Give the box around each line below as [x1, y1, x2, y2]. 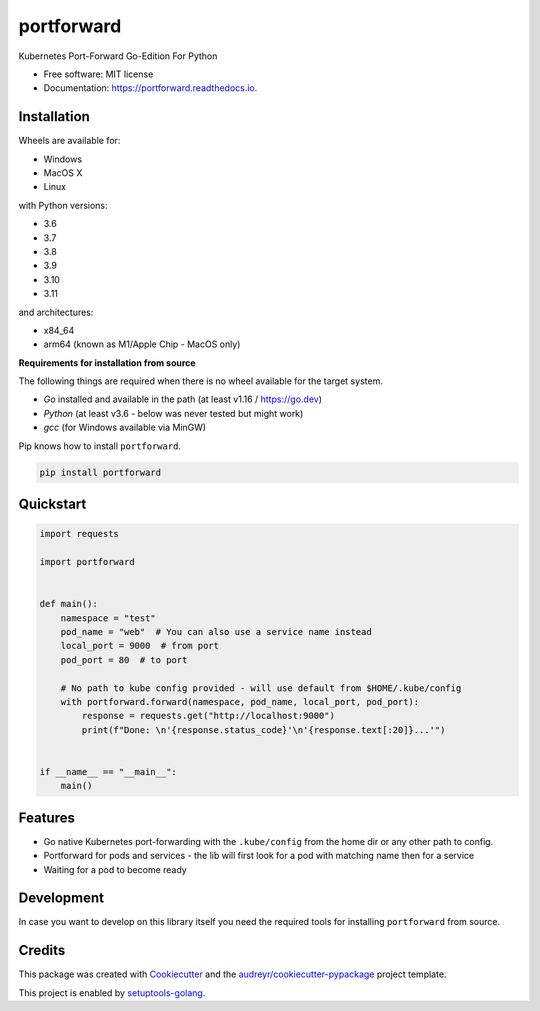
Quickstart [18, 496, 87, 513]
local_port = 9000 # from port [60, 640, 220, 652]
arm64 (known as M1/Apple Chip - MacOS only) [43, 338, 241, 350]
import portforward [39, 556, 135, 568]
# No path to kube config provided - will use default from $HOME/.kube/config [60, 682, 462, 694]
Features [18, 809, 75, 826]
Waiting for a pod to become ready [43, 863, 187, 875]
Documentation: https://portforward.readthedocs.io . [43, 82, 258, 94]
